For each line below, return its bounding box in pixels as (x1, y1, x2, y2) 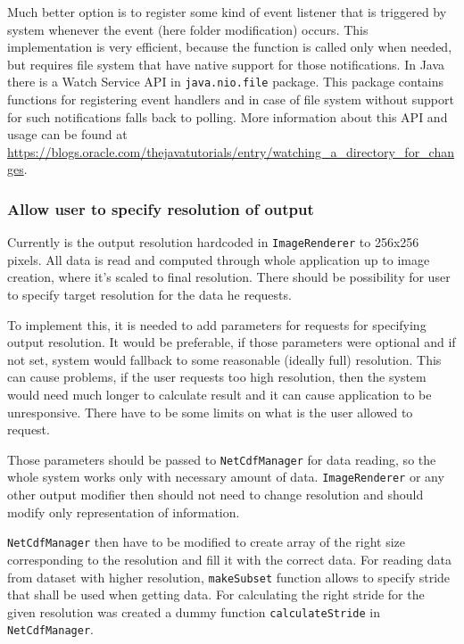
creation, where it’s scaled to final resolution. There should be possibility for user (7, 268, 451, 286)
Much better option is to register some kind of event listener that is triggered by (7, 3, 447, 21)
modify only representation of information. (7, 502, 240, 521)
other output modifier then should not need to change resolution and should (7, 485, 424, 504)
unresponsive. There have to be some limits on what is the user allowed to (7, 402, 413, 421)
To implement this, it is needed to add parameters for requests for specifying (7, 315, 427, 334)
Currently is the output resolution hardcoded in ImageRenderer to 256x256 (7, 233, 419, 252)
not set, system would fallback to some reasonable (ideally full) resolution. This (7, 350, 442, 368)
